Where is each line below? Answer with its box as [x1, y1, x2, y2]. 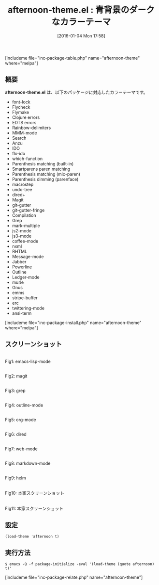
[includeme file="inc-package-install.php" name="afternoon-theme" [5, 320, 142, 325]
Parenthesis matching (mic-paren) [12, 171, 81, 177]
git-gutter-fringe [12, 207, 45, 213]
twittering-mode [12, 305, 45, 311]
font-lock [12, 99, 30, 105]
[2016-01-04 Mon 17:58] [57, 32, 105, 39]
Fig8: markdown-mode [5, 460, 51, 466]
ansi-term [12, 310, 32, 316]
